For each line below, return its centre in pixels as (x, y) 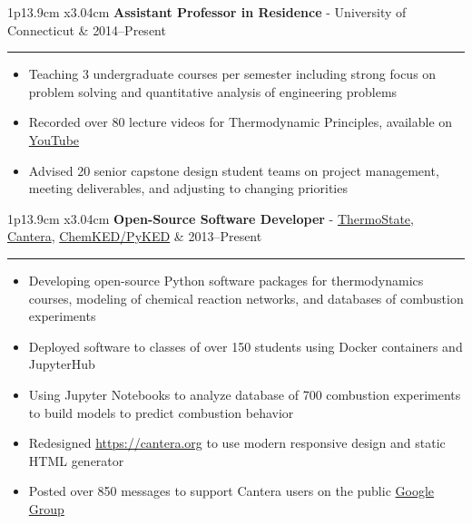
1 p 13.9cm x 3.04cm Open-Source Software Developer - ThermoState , (211, 218)
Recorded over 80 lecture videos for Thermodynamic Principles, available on (241, 122)
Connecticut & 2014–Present (87, 29)
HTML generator (76, 460)
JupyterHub (62, 364)
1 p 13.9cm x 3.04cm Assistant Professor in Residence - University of (207, 12)
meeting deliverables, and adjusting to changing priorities (188, 188)
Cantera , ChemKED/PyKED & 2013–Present (135, 236)
